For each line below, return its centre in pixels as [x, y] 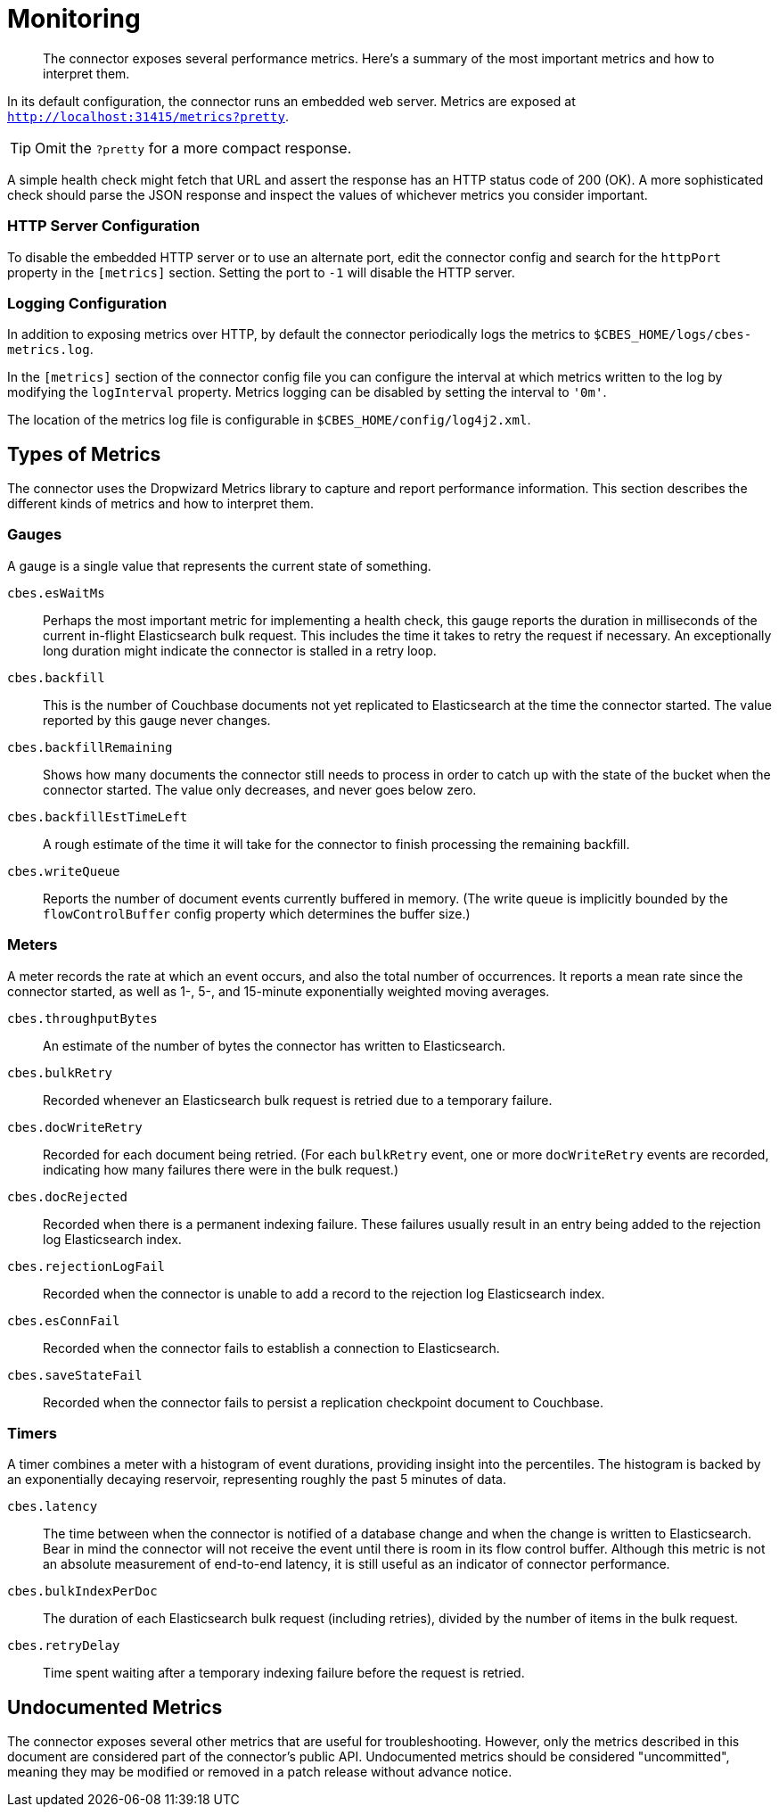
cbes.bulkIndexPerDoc [82, 1591]
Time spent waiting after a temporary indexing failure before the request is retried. [284, 1673]
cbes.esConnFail [64, 1320]
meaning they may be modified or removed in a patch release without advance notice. [260, 1772]
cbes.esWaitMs [56, 593]
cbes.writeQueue [64, 871]
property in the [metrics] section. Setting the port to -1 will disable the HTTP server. [261, 272]
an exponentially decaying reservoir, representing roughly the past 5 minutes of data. [257, 1480]
